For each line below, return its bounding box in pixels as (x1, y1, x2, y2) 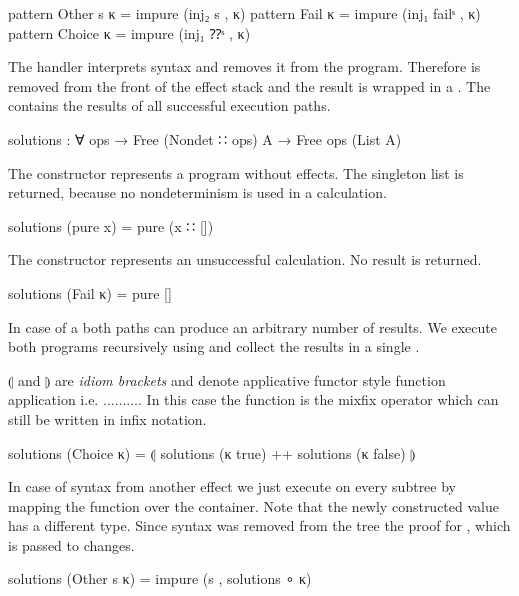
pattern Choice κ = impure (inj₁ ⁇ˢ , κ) (8, 22, 251, 43)
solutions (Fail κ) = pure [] (8, 282, 172, 303)
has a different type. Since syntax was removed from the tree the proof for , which (8, 515, 511, 536)
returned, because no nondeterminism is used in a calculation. (8, 182, 387, 203)
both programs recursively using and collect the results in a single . (8, 336, 420, 357)
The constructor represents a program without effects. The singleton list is (8, 162, 464, 183)
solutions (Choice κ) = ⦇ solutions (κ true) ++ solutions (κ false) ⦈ (8, 442, 416, 463)
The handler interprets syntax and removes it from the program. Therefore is (8, 56, 481, 77)
